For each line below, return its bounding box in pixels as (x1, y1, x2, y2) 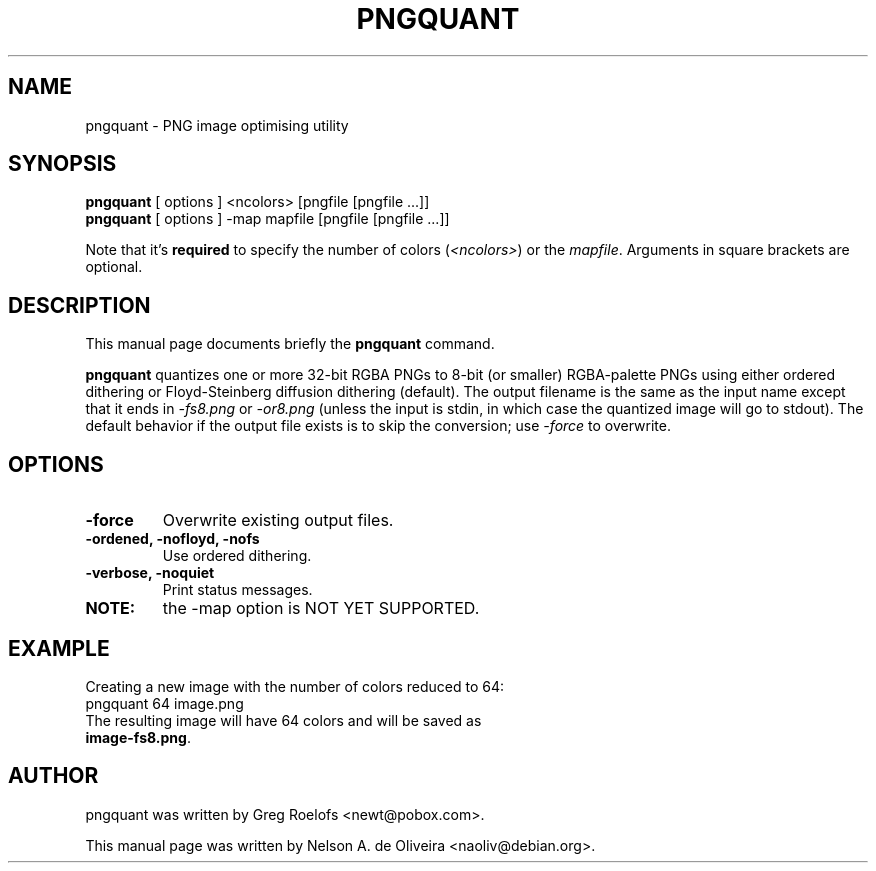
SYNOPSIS (8, 151, 117, 177)
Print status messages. (162, 581, 313, 599)
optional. (85, 258, 143, 276)
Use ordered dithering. (162, 547, 312, 565)
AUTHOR (8, 763, 99, 789)
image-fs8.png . (85, 728, 191, 746)
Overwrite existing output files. (162, 510, 394, 531)
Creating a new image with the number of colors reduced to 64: (85, 677, 505, 695)
